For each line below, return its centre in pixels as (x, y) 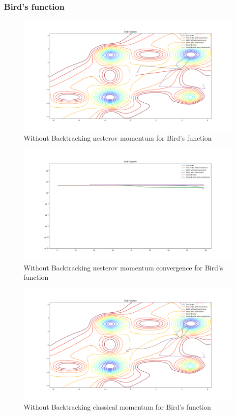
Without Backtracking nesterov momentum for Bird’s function (118, 138)
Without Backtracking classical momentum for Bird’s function (118, 406)
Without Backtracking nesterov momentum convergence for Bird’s (123, 267)
